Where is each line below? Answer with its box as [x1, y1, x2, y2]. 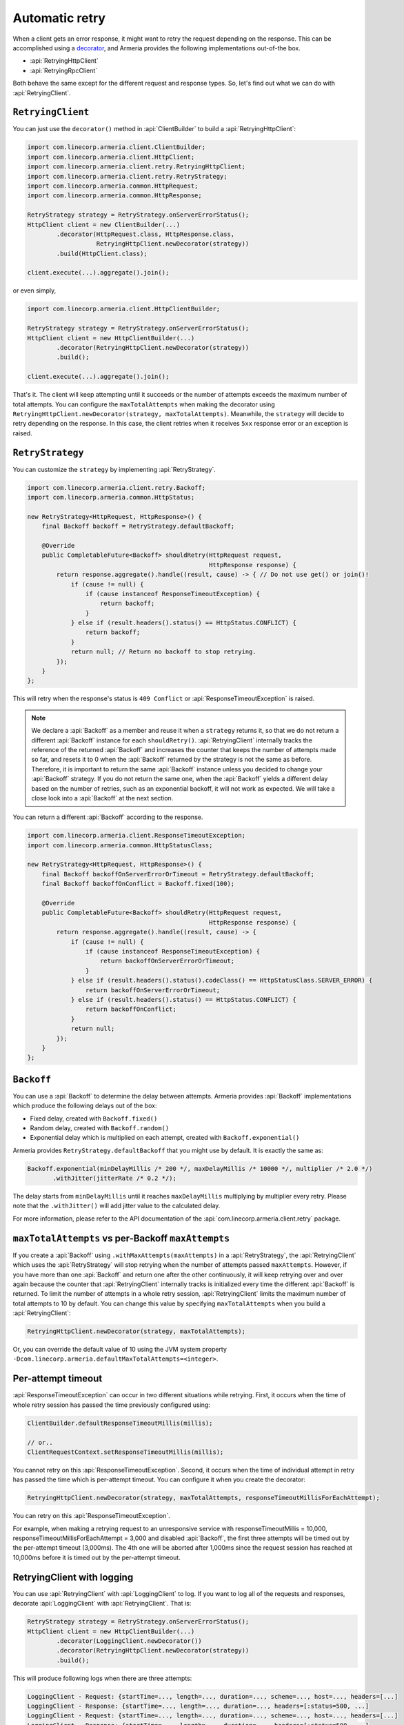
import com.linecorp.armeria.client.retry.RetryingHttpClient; [27, 163, 246, 170]
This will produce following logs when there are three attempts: [12, 1674, 192, 1682]
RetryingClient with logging [12, 1571, 134, 1583]
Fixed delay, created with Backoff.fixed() [30, 1114, 158, 1123]
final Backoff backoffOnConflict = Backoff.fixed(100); [41, 880, 235, 888]
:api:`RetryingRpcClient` [30, 66, 98, 75]
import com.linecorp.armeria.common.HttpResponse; [27, 192, 203, 199]
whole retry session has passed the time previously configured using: [12, 1401, 210, 1409]
